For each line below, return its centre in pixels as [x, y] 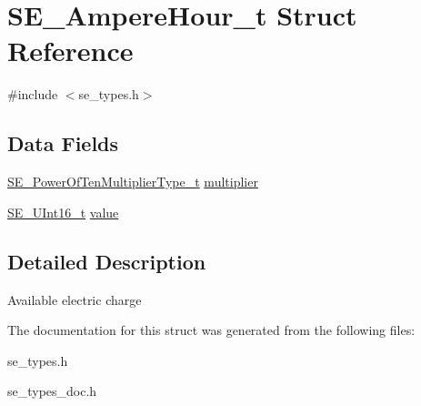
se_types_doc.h [52, 391]
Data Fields [63, 143]
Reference [70, 51]
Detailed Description [107, 261]
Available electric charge [75, 299]
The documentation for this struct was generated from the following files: [211, 330]
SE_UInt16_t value [63, 212]
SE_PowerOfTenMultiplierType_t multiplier [133, 182]
